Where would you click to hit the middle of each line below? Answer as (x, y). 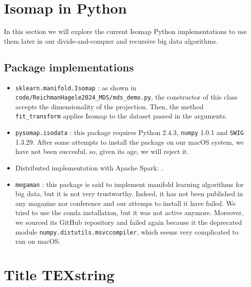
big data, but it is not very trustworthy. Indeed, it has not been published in (129, 194)
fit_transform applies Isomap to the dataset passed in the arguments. (121, 116)
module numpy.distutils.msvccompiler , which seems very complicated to (127, 231)
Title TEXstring (59, 274)
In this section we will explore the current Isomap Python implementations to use (125, 31)
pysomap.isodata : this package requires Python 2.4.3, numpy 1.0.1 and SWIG (129, 132)
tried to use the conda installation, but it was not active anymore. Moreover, (129, 212)
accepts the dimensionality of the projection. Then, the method (109, 106)
